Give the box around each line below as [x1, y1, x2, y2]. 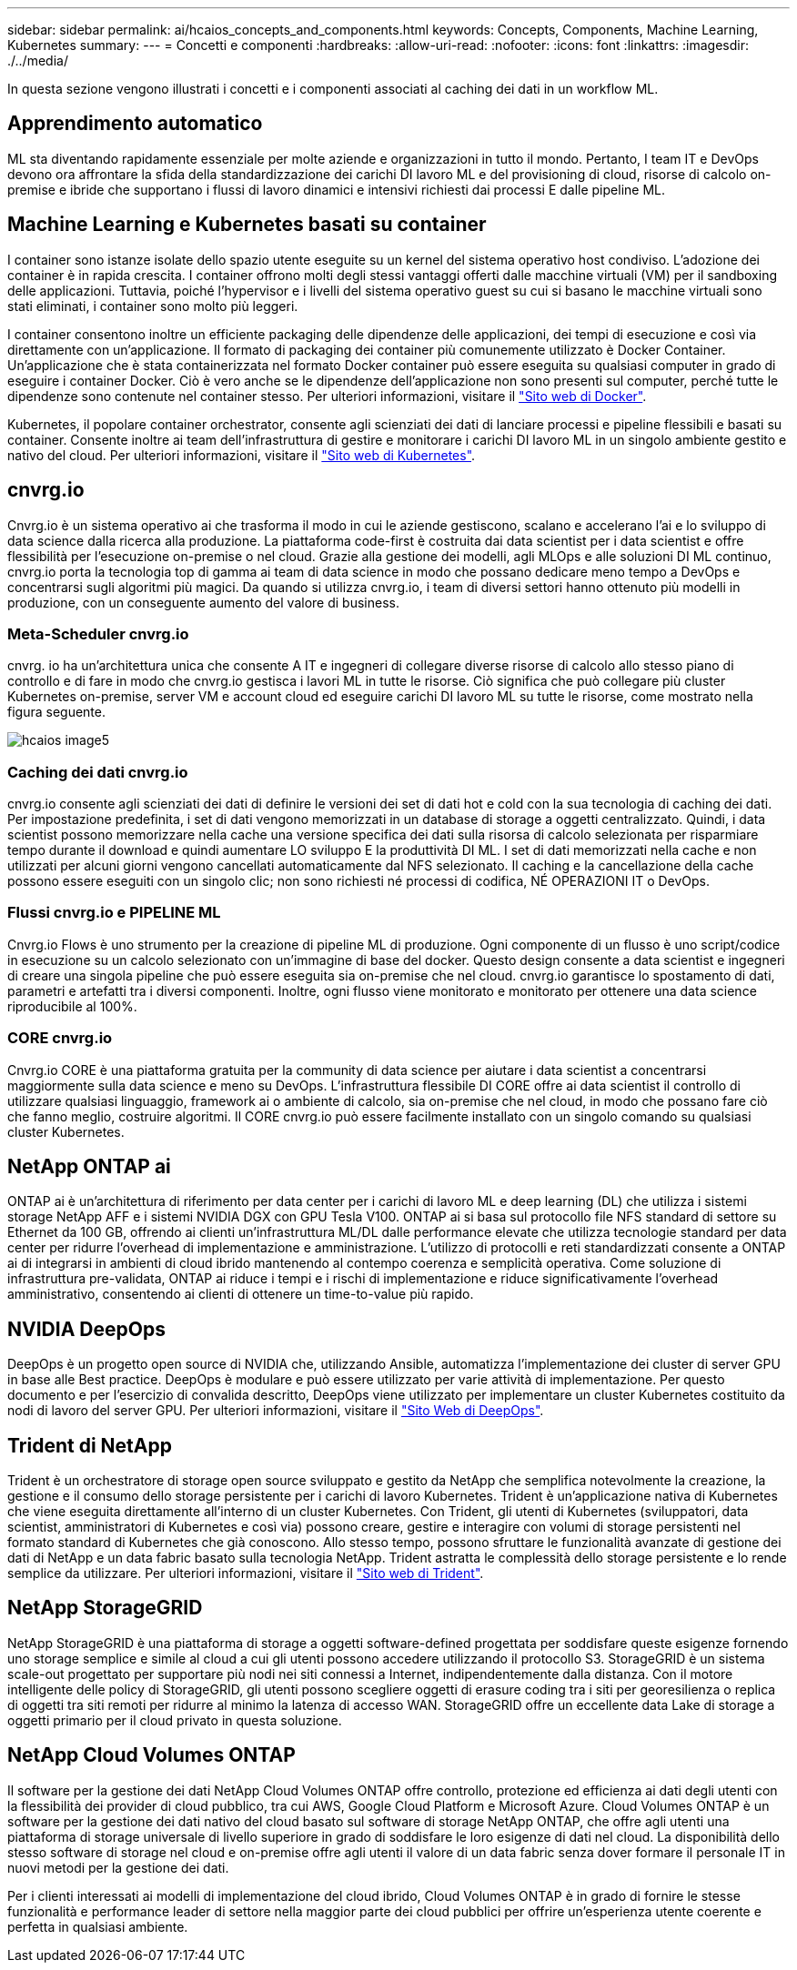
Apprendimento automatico [7, 112, 263, 136]
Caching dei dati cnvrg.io [7, 762, 188, 781]
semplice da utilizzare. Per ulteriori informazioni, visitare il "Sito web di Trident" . [7, 1565, 484, 1582]
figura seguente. [7, 704, 106, 720]
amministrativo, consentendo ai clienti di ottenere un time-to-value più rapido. [7, 1286, 474, 1302]
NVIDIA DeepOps [7, 1317, 166, 1341]
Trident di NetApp [7, 1433, 172, 1457]
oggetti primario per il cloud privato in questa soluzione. [7, 1712, 342, 1728]
